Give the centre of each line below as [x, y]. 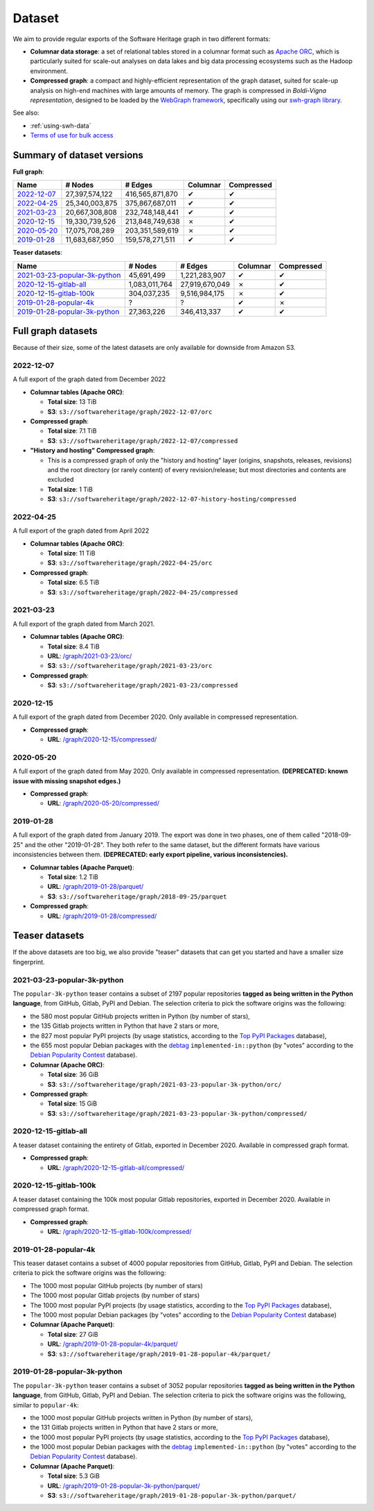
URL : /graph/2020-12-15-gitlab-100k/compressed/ [119, 1231]
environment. [49, 71]
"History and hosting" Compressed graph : [92, 451]
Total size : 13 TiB [72, 402]
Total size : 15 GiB [72, 1103]
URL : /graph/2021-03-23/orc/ [90, 656]
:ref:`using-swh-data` [61, 126]
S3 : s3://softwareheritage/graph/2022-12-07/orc [130, 411]
